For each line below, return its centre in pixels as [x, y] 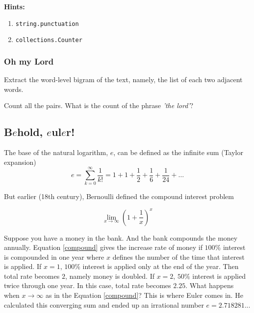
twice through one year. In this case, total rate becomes [88, 285]
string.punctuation [47, 24]
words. [14, 89]
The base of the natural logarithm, [56, 152]
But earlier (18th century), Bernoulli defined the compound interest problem [119, 196]
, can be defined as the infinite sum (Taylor [178, 152]
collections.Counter [49, 40]
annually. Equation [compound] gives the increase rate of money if [103, 247]
